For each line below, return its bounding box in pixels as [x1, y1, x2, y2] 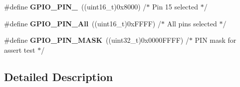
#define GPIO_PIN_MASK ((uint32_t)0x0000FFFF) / [4, 35, 189, 45]
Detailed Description [4, 69, 113, 84]
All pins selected [167, 18, 217, 28]
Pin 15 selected [152, 1, 199, 11]
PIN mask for [195, 35, 237, 45]
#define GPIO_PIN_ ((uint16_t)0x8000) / [4, 1, 147, 11]
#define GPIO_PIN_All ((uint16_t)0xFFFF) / [4, 18, 161, 28]
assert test [4, 44, 35, 55]
